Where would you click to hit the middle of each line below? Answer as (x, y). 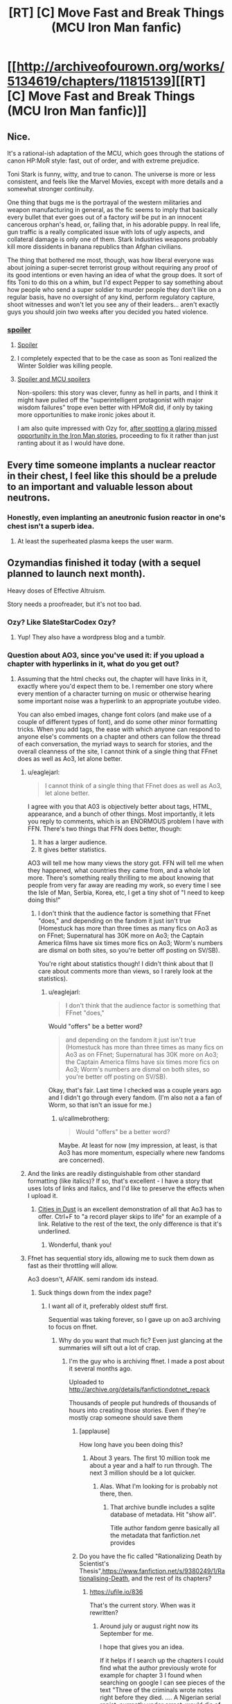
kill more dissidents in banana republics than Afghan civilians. (95, 247)
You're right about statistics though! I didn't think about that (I (125, 964)
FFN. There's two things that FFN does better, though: (105, 829)
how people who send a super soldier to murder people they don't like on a (114, 289)
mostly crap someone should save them (126, 1418)
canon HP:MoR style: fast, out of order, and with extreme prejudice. (103, 161)
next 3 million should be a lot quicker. (143, 1473)
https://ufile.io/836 (116, 1592)
